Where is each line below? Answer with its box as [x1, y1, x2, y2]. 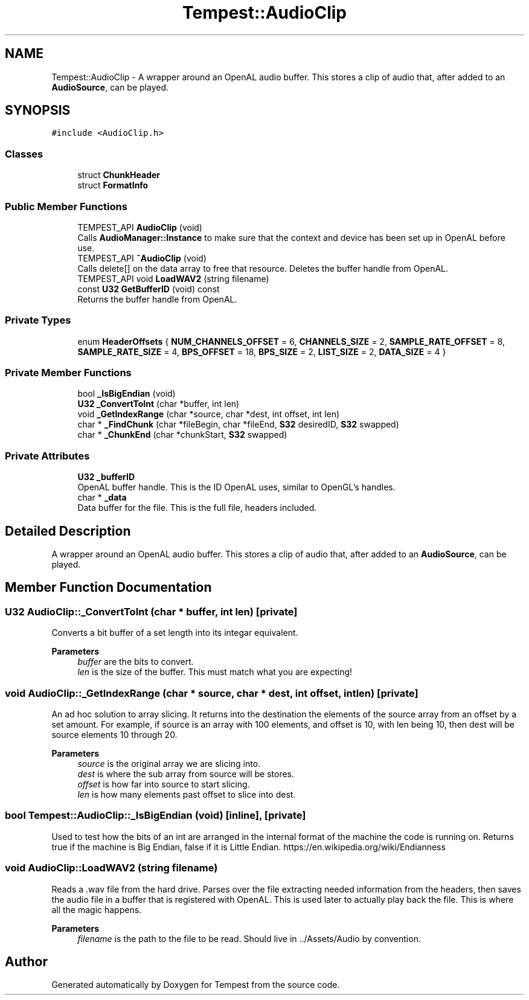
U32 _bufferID [77, 472, 135, 482]
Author [5, 954, 48, 969]
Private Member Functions [5, 367, 132, 379]
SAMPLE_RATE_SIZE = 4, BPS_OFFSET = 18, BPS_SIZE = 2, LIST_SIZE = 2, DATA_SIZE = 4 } [77, 346, 446, 357]
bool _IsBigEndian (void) [77, 388, 176, 399]
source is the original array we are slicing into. [77, 758, 261, 769]
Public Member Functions [5, 200, 127, 213]
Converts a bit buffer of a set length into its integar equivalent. [51, 627, 298, 638]
